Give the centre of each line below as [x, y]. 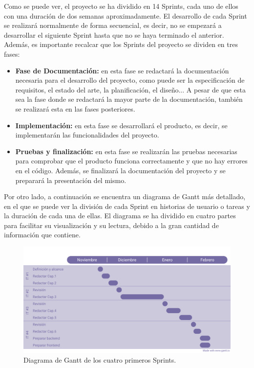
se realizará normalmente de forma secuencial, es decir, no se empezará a [113, 25]
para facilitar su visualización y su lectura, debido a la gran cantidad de [111, 225]
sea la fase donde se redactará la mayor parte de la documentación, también [129, 99]
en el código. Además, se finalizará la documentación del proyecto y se [120, 170]
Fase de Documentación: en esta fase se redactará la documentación [122, 70]
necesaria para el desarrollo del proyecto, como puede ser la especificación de [130, 80]
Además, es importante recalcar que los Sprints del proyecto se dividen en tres [121, 44]
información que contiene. [42, 235]
